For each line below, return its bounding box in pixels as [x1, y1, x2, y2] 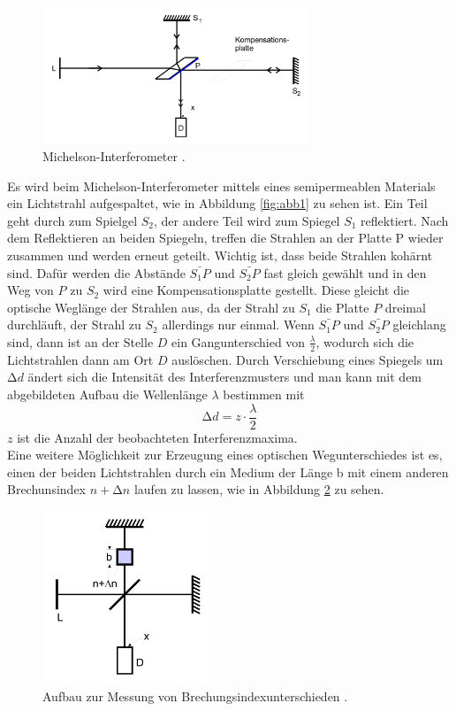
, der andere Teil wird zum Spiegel [154, 211, 340, 229]
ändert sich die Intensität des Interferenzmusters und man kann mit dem [27, 367, 422, 386]
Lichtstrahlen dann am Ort [7, 350, 154, 368]
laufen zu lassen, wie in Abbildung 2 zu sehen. [133, 480, 384, 498]
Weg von [7, 281, 54, 299]
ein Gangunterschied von [171, 332, 306, 351]
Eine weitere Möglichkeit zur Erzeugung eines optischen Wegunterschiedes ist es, [7, 445, 443, 464]
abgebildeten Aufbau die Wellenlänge [7, 384, 208, 403]
